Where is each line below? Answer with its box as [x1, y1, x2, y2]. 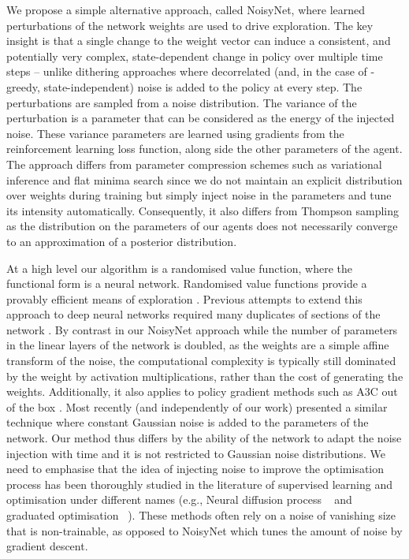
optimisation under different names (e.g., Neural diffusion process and [6, 491, 352, 508]
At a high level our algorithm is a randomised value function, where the [6, 259, 352, 276]
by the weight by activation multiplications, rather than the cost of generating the [6, 367, 403, 384]
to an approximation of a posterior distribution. [6, 233, 237, 249]
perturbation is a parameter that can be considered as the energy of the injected [6, 110, 395, 126]
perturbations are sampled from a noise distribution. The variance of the [6, 94, 357, 110]
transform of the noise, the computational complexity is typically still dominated [6, 352, 396, 369]
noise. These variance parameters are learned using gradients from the [6, 125, 344, 141]
